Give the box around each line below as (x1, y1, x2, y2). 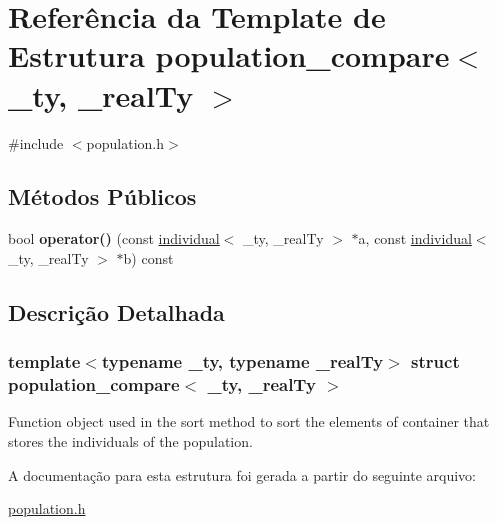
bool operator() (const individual (8, 228, 220, 249)
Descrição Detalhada (8, 296, 225, 327)
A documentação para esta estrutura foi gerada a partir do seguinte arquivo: (8, 464, 476, 485)
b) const (123, 247, 174, 268)
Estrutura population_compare (8, 35, 450, 76)
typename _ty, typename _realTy (101, 349, 384, 374)
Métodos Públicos (8, 181, 197, 212)
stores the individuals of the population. (8, 431, 253, 451)
